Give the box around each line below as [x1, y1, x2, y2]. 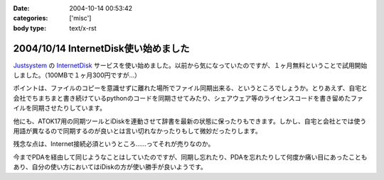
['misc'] [69, 14, 92, 23]
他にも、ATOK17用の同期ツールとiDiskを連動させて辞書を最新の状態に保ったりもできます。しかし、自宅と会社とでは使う [13, 117, 366, 125]
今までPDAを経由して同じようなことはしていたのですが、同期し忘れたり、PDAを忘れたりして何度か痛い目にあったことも [13, 152, 368, 161]
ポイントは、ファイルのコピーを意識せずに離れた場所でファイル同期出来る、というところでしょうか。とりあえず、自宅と [13, 84, 368, 92]
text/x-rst [69, 23, 97, 32]
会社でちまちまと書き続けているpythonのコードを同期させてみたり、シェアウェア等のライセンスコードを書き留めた [13, 94, 351, 102]
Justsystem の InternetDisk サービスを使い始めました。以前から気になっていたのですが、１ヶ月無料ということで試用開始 [13, 61, 368, 69]
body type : [13, 23, 46, 32]
